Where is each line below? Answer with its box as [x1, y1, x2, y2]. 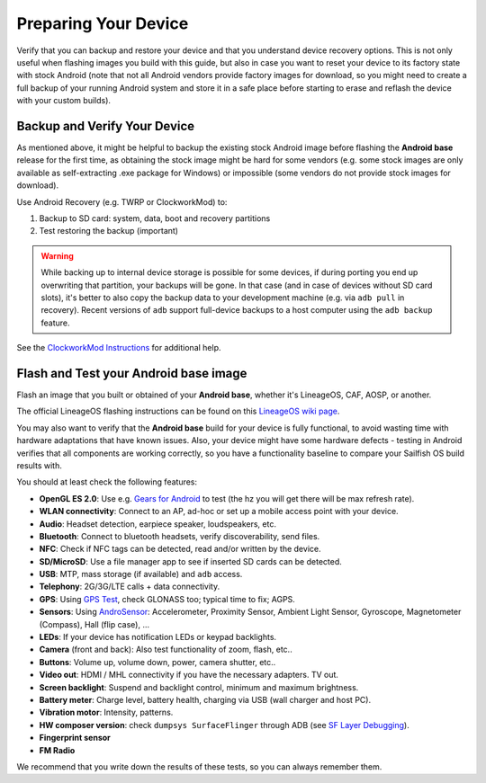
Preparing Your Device [16, 13, 189, 33]
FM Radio [39, 744, 76, 755]
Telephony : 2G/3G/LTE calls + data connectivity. [39, 581, 220, 592]
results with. [16, 459, 62, 471]
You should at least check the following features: [16, 476, 198, 487]
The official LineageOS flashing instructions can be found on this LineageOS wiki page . [16, 405, 340, 417]
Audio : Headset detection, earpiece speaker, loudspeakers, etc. [39, 518, 276, 529]
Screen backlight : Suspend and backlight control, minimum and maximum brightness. [39, 681, 359, 692]
